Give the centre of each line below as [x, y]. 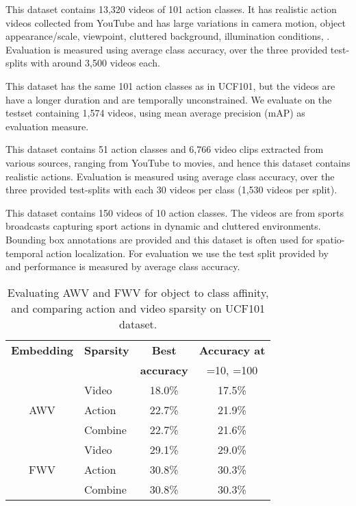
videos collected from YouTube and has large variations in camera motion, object [176, 22]
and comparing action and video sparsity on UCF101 [138, 308]
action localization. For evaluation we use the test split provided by [187, 253]
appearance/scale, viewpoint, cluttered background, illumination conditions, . [168, 36]
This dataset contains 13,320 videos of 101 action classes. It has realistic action [171, 9]
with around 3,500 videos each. [95, 63]
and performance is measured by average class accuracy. [123, 266]
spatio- [331, 239]
